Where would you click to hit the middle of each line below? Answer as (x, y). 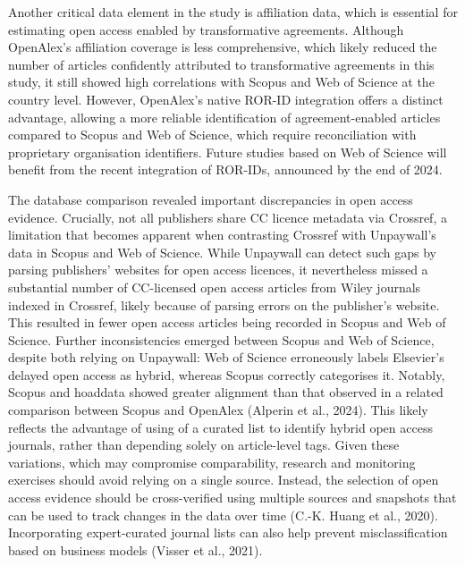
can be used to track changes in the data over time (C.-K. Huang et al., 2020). (223, 515)
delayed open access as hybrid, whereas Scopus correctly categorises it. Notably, (227, 374)
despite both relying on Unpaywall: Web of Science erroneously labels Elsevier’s (226, 357)
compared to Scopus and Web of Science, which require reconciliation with (212, 135)
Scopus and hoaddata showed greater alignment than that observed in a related (226, 392)
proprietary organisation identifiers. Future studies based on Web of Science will (228, 152)
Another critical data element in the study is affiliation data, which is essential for (233, 12)
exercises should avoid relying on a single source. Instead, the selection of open (224, 480)
